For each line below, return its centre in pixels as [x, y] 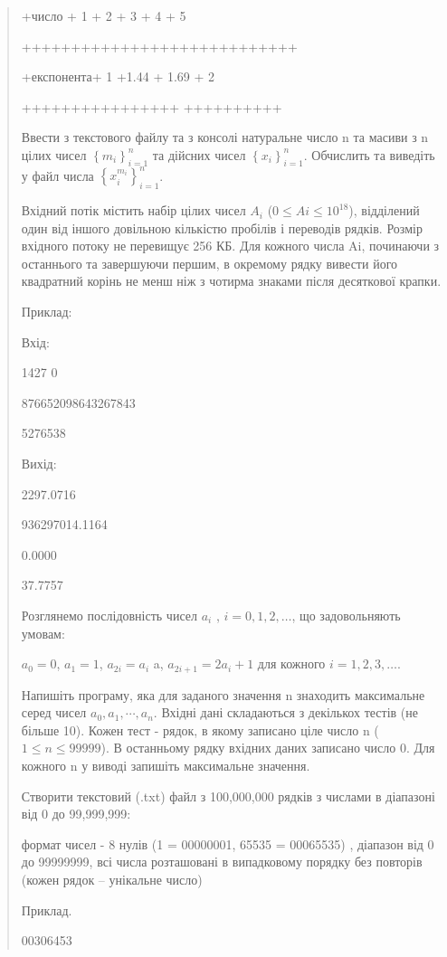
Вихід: [39, 463]
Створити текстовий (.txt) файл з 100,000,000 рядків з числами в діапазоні [228, 796]
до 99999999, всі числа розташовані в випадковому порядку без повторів [222, 862]
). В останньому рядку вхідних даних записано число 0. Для [268, 748]
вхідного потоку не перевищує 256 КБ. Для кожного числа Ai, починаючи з [230, 246]
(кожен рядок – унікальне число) [112, 879]
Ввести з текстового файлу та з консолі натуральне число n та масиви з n [225, 137]
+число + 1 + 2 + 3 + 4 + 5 [104, 15]
